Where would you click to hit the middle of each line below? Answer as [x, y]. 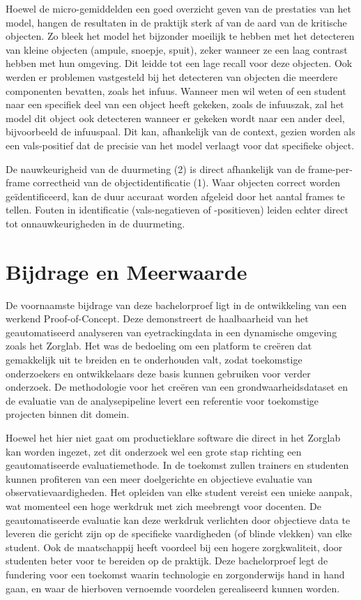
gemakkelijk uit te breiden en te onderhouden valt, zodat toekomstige [154, 359]
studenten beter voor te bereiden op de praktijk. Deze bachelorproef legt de [167, 561]
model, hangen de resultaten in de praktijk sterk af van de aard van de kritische [176, 22]
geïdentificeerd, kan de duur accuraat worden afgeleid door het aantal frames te [175, 196]
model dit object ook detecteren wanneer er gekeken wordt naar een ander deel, [175, 118]
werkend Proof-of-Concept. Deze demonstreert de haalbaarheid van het [157, 318]
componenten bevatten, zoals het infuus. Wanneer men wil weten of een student [176, 90]
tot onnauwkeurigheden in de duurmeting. [95, 223]
